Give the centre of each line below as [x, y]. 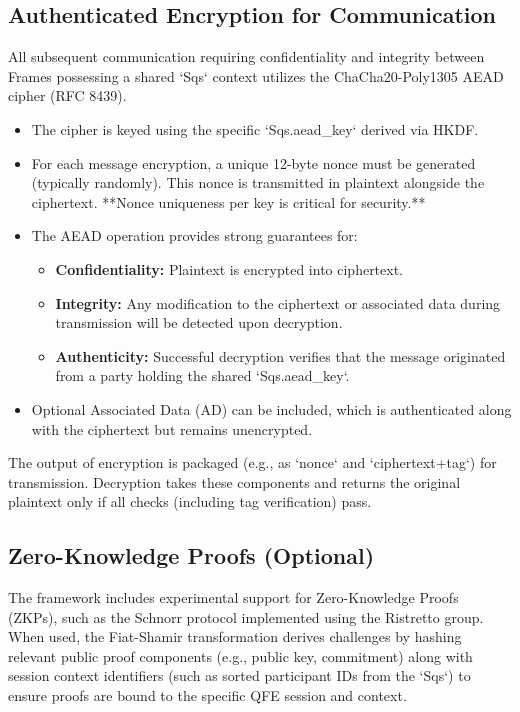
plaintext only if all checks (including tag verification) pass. [190, 501]
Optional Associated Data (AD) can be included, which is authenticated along [271, 408]
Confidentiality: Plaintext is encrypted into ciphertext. [229, 268]
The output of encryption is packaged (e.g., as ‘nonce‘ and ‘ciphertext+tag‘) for [252, 462]
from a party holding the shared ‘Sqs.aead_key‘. [202, 375]
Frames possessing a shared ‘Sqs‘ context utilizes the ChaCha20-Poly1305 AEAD [256, 75]
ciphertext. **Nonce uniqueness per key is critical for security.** [228, 201]
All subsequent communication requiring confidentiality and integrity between [246, 56]
